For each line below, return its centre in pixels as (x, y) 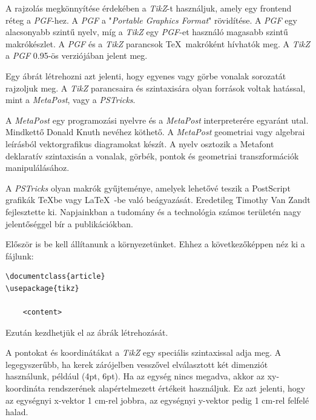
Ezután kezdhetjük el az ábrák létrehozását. (87, 332)
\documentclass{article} (55, 277)
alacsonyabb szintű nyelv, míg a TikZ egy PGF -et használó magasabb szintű (147, 32)
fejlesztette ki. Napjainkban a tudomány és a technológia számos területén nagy (153, 211)
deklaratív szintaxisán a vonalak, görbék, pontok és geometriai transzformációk (152, 155)
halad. (17, 412)
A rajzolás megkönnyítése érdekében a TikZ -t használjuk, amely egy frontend (149, 8)
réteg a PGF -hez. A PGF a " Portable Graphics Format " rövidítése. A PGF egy (151, 20)
